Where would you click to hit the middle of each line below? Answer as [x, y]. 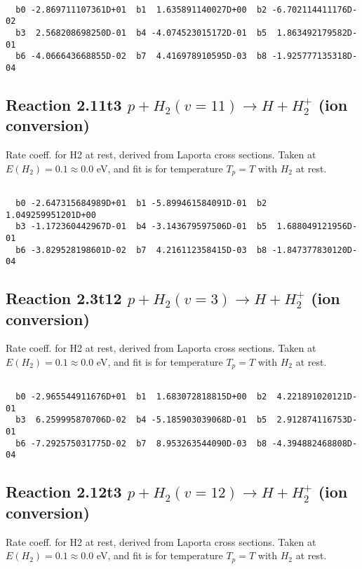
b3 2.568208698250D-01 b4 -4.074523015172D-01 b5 [141, 33]
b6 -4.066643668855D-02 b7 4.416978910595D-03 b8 [141, 56]
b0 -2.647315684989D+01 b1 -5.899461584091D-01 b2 [141, 203]
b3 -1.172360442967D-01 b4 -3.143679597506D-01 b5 [141, 227]
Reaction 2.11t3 [64, 104]
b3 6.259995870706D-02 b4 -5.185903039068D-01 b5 [141, 420]
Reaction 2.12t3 [64, 492]
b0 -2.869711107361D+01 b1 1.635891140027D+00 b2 [141, 9]
